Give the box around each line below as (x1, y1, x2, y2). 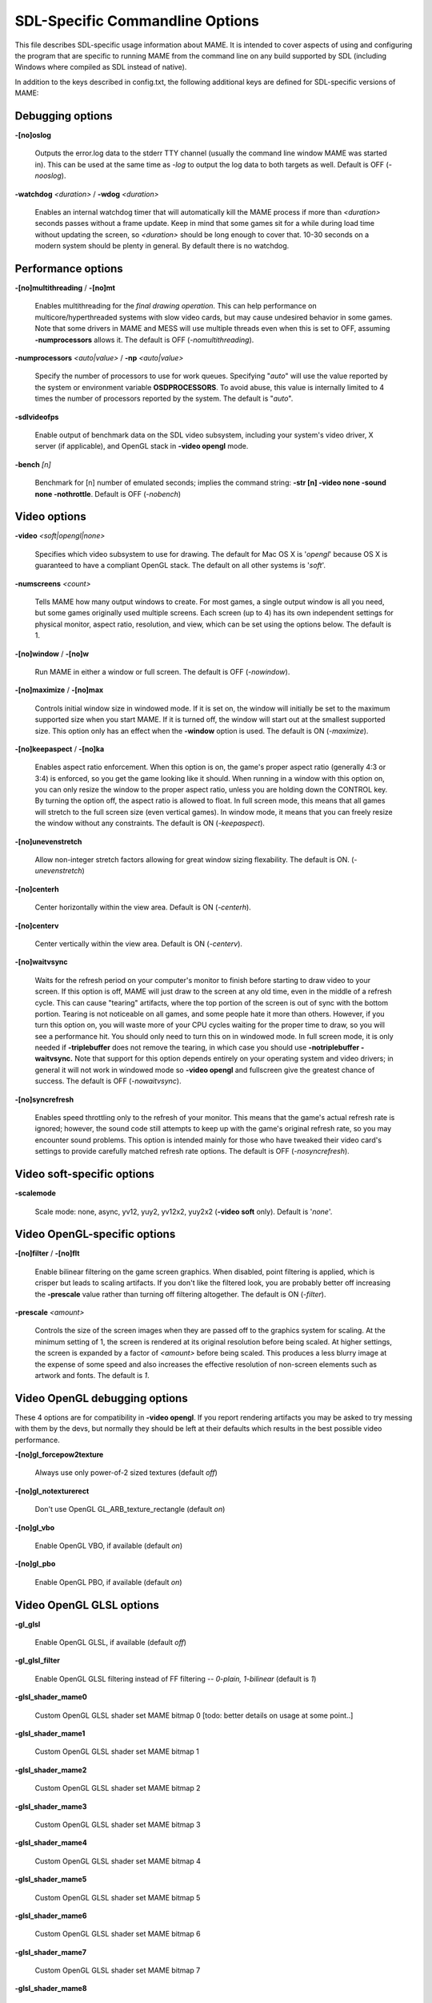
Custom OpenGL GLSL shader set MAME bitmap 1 (34, 1747, 199, 1756)
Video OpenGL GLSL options (14, 1598, 160, 1612)
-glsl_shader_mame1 (14, 1729, 86, 1738)
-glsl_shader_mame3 (14, 1801, 87, 1811)
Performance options (14, 261, 123, 276)
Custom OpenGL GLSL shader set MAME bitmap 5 (34, 1892, 201, 1902)
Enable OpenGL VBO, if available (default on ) (34, 1541, 183, 1550)
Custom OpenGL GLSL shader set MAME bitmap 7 (34, 1965, 201, 1975)
